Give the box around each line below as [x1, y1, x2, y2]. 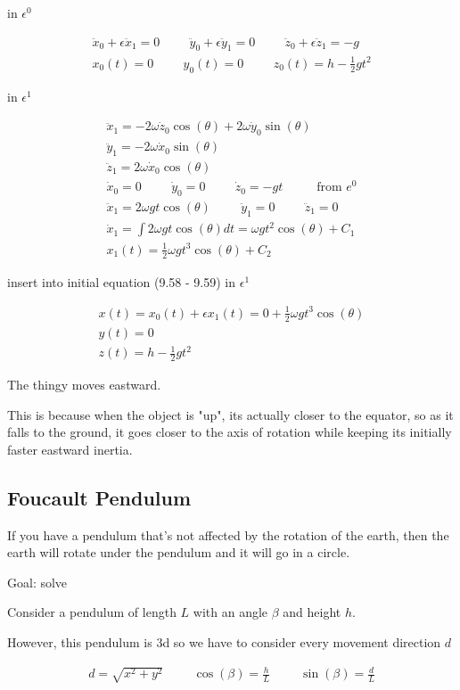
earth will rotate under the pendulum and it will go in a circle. [7, 543, 350, 562]
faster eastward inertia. [7, 439, 133, 458]
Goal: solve [7, 572, 68, 591]
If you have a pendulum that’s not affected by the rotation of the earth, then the [7, 525, 449, 544]
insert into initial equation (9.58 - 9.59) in [7, 272, 236, 291]
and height [283, 603, 341, 621]
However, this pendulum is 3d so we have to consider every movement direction [7, 633, 441, 652]
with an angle [193, 603, 268, 621]
